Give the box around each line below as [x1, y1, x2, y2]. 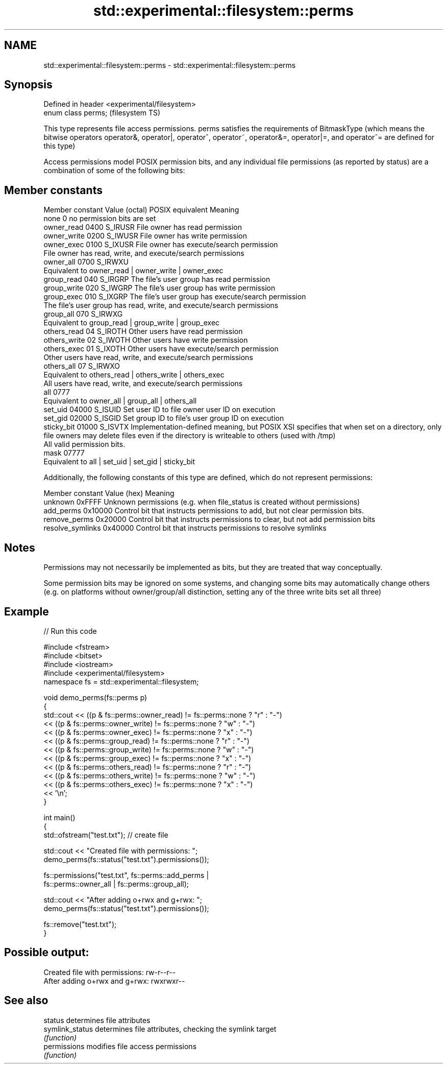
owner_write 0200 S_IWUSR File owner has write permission [43, 231, 247, 241]
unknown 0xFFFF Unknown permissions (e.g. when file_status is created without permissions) [43, 497, 360, 507]
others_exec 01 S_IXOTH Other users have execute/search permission [43, 344, 279, 353]
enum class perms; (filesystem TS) [43, 108, 161, 117]
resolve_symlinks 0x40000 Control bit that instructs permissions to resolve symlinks [43, 524, 327, 533]
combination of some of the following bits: [43, 166, 185, 175]
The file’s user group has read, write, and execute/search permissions [43, 301, 279, 310]
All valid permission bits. [43, 440, 126, 449]
